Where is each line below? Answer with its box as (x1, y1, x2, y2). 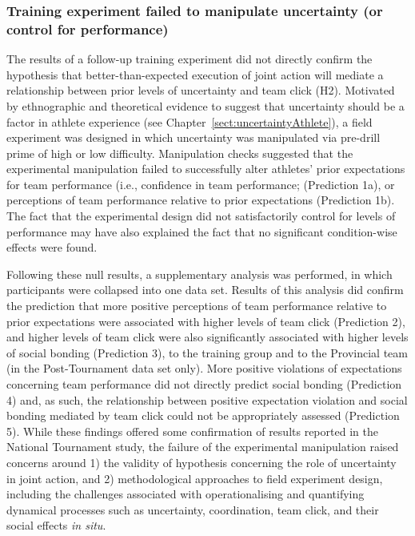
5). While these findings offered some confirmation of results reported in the (6, 422, 378, 439)
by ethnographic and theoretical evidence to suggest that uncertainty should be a (6, 97, 405, 114)
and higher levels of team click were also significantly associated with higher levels (6, 328, 409, 345)
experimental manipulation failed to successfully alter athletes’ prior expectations (6, 160, 405, 177)
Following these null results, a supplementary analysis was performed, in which (6, 265, 393, 282)
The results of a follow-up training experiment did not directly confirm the (6, 50, 373, 67)
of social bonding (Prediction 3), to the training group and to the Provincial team (6, 344, 408, 361)
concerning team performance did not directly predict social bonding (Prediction (6, 376, 402, 393)
